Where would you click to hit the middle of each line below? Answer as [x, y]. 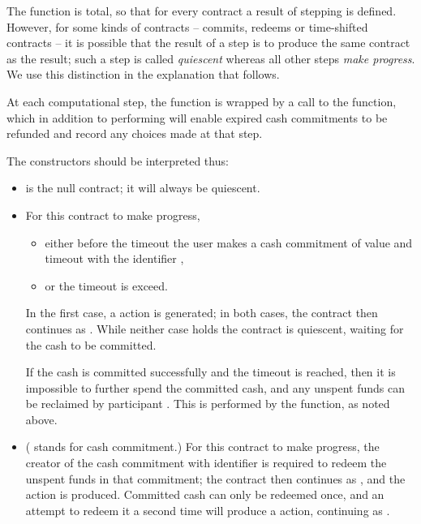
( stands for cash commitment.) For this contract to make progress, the [202, 447]
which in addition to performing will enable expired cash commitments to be [197, 117]
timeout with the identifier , [114, 258]
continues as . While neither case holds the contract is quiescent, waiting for [215, 328]
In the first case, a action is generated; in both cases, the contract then [202, 313]
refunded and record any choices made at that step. [135, 133]
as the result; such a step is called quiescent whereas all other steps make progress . [211, 58]
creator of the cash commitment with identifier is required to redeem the [206, 463]
